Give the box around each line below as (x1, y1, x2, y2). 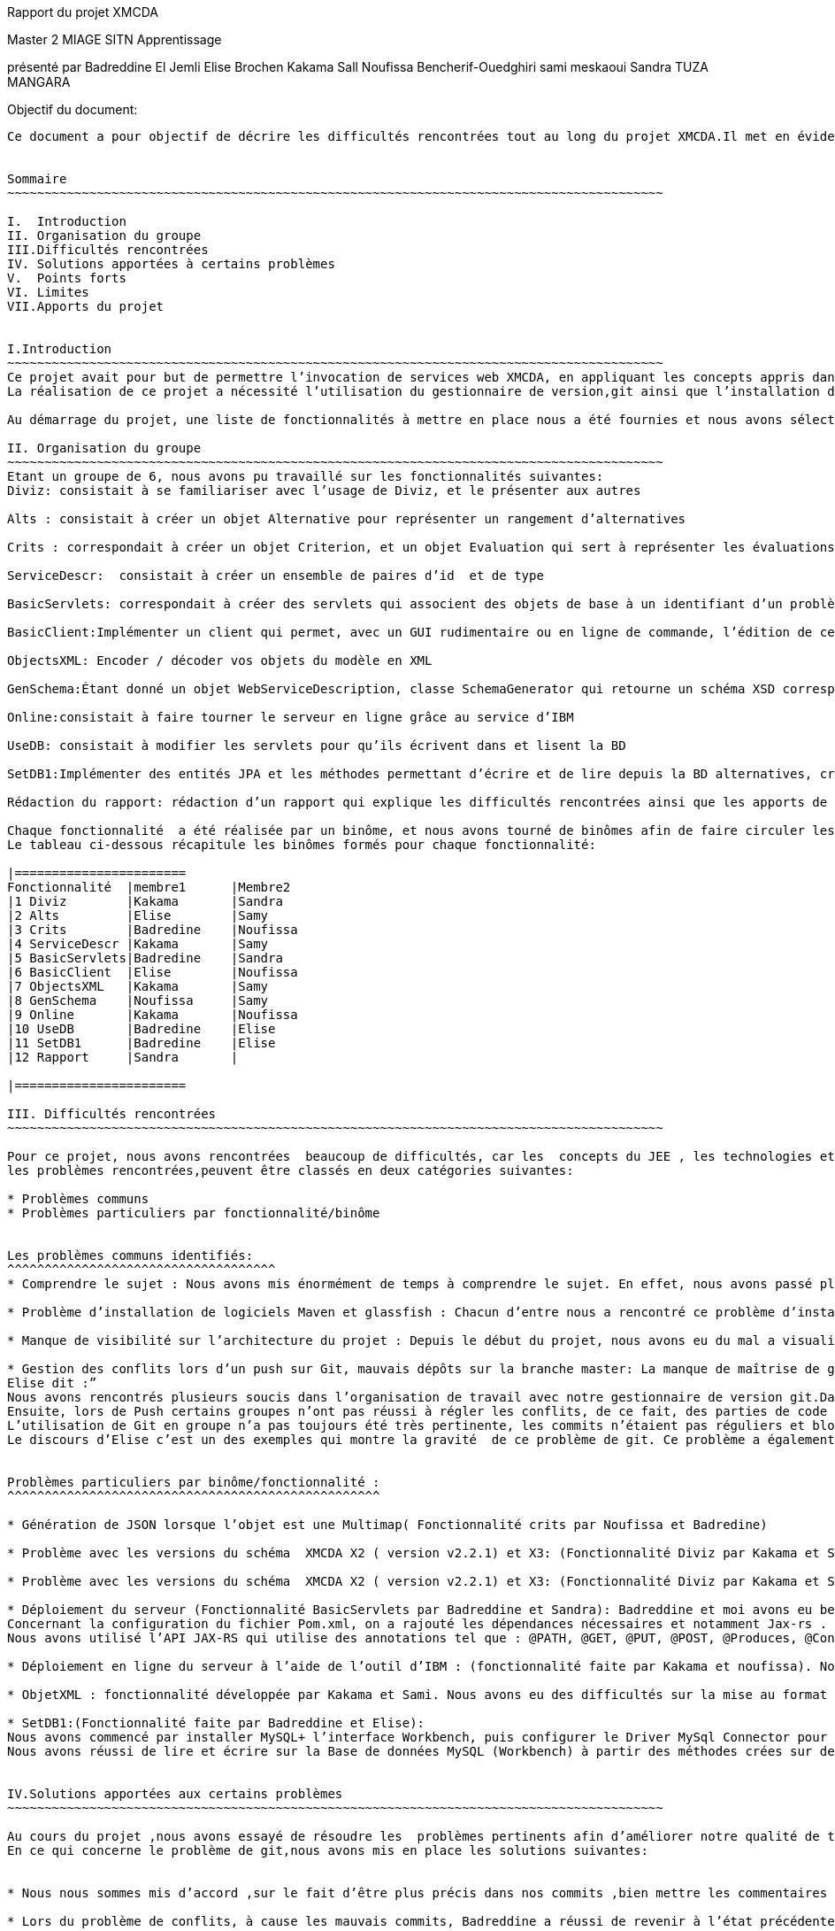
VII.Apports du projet (7, 299, 165, 313)
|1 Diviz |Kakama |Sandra (7, 894, 283, 908)
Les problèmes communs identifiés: (7, 1248, 254, 1263)
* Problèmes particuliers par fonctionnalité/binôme (7, 1206, 380, 1220)
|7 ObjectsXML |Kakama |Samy (7, 979, 269, 993)
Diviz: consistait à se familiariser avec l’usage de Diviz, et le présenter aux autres (7, 483, 641, 498)
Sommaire (7, 172, 67, 186)
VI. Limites (7, 285, 89, 299)
